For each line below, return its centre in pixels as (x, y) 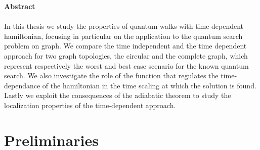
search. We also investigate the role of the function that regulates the (111, 76)
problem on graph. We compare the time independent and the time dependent (125, 46)
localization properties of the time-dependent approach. (90, 105)
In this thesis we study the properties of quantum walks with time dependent (124, 26)
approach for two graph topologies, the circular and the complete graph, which (126, 55)
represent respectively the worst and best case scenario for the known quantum (126, 65)
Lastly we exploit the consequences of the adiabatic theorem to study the (118, 95)
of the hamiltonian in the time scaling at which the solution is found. (149, 85)
